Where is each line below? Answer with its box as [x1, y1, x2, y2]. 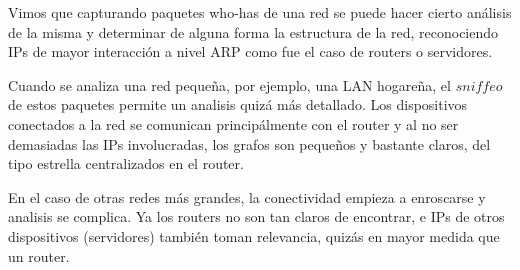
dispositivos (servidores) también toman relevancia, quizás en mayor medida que [8, 225, 500, 246]
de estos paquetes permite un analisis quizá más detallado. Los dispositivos [8, 94, 468, 115]
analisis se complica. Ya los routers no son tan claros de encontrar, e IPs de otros [8, 206, 505, 227]
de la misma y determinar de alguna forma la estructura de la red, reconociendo [8, 21, 499, 42]
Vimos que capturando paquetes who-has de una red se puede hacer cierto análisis [8, 2, 512, 22]
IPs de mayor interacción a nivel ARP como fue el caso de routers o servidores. [8, 41, 493, 62]
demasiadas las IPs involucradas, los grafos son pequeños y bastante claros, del [8, 133, 491, 154]
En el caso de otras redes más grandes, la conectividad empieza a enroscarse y [8, 186, 486, 207]
